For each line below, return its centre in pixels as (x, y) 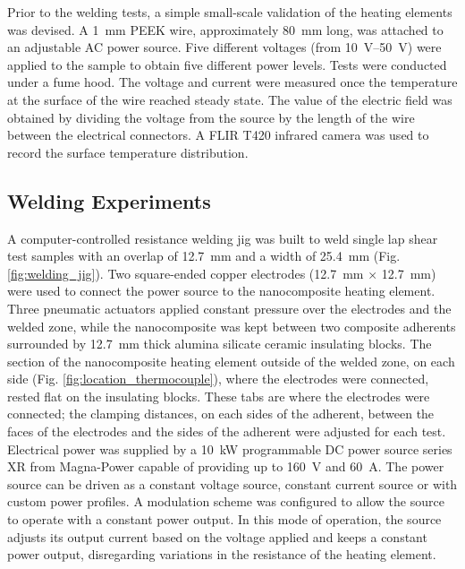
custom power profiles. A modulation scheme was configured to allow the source (226, 501)
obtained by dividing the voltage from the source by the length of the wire (211, 117)
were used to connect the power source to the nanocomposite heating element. (221, 291)
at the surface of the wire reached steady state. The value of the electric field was (230, 99)
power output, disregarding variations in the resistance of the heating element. (222, 554)
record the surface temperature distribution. (128, 152)
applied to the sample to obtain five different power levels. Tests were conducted (227, 64)
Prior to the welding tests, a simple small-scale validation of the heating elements (230, 12)
